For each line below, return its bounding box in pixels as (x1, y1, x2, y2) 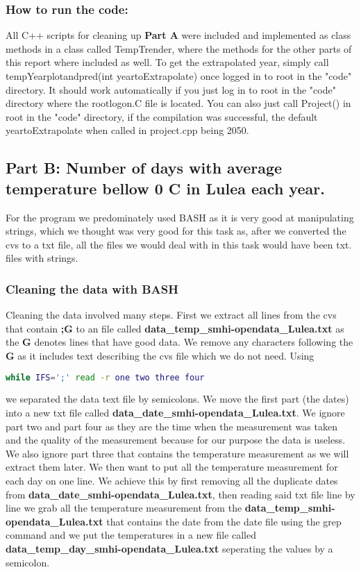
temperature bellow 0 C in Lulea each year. (6, 177, 325, 199)
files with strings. (6, 251, 78, 265)
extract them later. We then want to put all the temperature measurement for (6, 460, 338, 474)
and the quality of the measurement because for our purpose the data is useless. (6, 432, 346, 447)
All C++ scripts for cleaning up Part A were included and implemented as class (6, 28, 351, 42)
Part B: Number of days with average (6, 157, 283, 178)
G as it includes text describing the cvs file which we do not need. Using (6, 348, 314, 362)
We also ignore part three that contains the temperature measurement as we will (6, 446, 349, 460)
